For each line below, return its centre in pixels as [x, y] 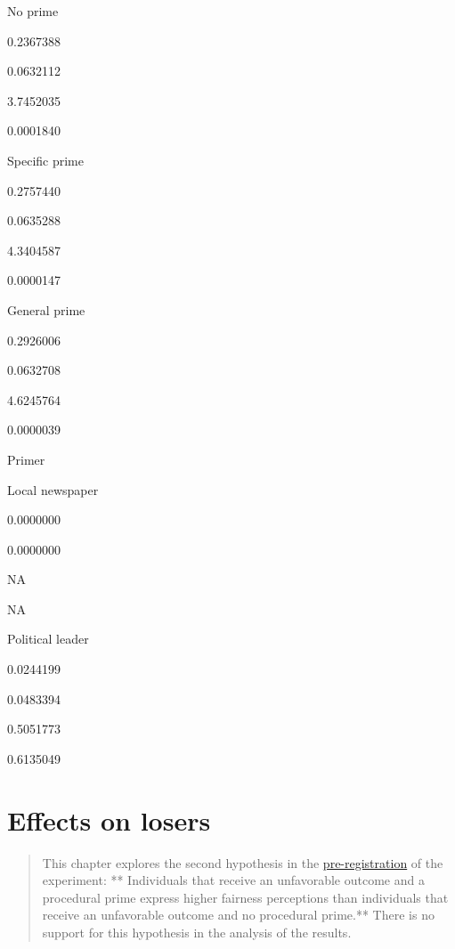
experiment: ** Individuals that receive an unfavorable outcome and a [233, 880]
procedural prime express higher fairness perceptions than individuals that [245, 897]
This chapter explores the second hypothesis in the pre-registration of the [243, 862]
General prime [46, 309]
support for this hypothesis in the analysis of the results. [197, 932]
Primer [26, 459]
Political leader [48, 639]
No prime [33, 11]
